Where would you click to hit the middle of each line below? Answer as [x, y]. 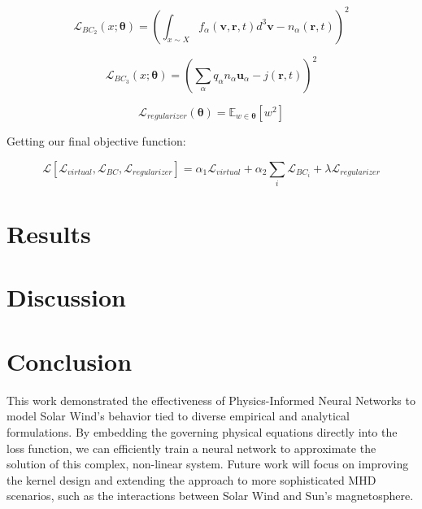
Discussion [66, 297]
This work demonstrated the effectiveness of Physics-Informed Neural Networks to [211, 400]
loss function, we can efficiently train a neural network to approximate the [191, 448]
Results [49, 234]
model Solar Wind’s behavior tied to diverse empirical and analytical [178, 416]
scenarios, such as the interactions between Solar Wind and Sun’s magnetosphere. [210, 496]
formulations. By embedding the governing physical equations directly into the [202, 431]
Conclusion [70, 361]
